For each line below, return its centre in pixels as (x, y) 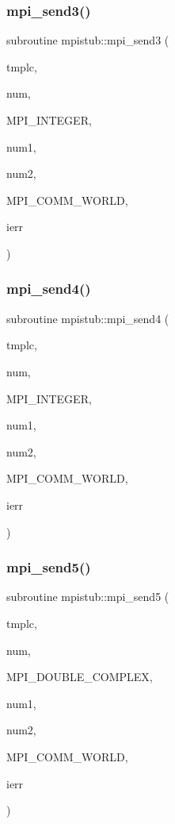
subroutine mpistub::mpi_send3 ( (88, 40)
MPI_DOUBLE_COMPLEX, (80, 677)
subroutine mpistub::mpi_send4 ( (88, 318)
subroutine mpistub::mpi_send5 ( (88, 597)
